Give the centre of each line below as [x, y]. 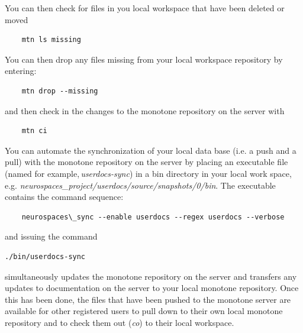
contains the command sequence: [64, 197]
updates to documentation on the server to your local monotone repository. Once [152, 288]
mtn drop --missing [60, 91]
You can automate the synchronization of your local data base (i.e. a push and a [151, 150]
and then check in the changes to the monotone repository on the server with [145, 110]
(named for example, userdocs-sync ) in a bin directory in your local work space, [148, 173]
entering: [21, 71]
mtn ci [34, 131]
